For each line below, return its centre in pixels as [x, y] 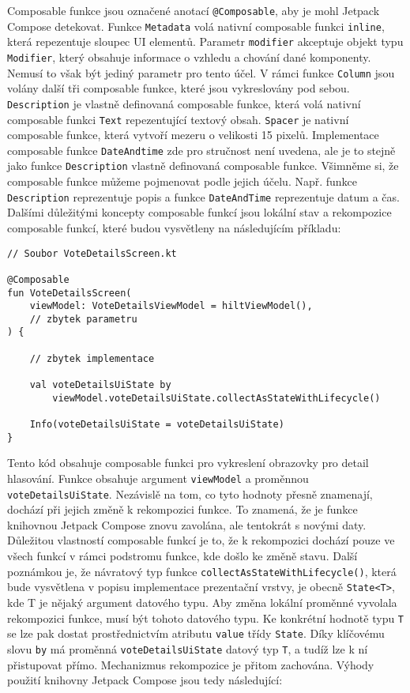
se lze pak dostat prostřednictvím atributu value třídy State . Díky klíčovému [196, 633]
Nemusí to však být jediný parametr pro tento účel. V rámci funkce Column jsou [201, 72]
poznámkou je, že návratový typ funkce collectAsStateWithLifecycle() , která [202, 571]
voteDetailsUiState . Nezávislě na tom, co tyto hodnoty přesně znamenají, [190, 493]
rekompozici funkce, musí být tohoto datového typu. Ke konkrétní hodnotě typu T [206, 618]
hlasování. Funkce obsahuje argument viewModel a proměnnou [158, 478]
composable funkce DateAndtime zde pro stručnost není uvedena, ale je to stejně [201, 150]
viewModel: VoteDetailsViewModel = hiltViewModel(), [171, 306]
